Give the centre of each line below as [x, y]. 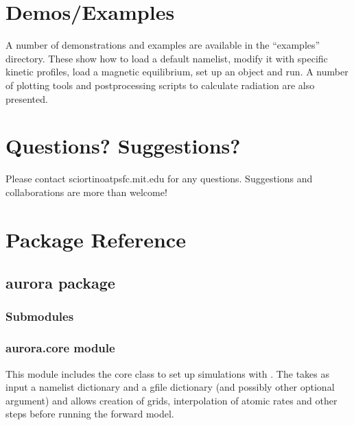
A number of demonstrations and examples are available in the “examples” [163, 45]
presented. [27, 98]
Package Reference [96, 239]
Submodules [40, 316]
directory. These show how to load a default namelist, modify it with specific [167, 58]
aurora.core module [60, 348]
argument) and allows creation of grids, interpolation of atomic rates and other [172, 400]
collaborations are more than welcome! [86, 192]
